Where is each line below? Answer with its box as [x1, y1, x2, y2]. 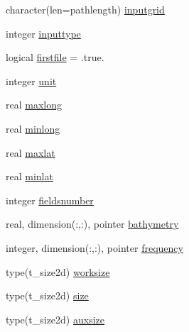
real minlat [6, 169, 53, 184]
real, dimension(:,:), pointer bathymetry [6, 216, 179, 231]
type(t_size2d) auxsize [6, 311, 104, 326]
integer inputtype [6, 26, 81, 40]
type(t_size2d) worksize [6, 264, 110, 279]
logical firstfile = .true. [6, 50, 104, 65]
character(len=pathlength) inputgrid [6, 2, 165, 16]
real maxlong [6, 97, 62, 112]
